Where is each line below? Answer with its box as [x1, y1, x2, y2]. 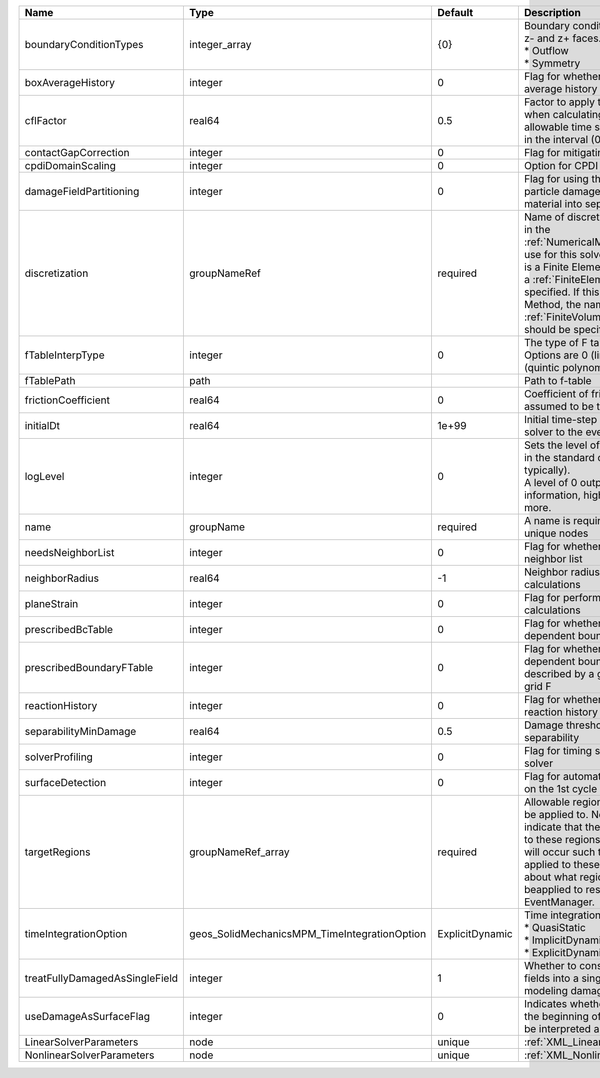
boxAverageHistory [24, 76, 115, 89]
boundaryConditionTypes [24, 38, 144, 51]
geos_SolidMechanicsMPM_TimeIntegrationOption [189, 927, 427, 940]
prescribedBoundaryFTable [24, 661, 154, 674]
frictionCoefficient [24, 393, 110, 407]
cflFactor [24, 114, 67, 127]
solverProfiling [24, 750, 94, 764]
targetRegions [24, 845, 91, 859]
